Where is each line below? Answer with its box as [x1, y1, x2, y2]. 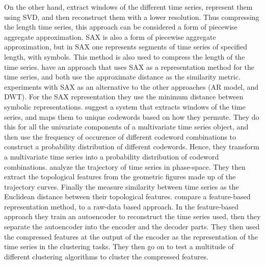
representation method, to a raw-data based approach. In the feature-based [4, 201, 239, 211]
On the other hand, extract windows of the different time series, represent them [4, 2, 253, 12]
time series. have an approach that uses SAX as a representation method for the [4, 61, 255, 72]
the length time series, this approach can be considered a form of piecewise [4, 21, 237, 32]
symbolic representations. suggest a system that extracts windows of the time [4, 101, 246, 112]
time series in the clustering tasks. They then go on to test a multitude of [4, 241, 234, 252]
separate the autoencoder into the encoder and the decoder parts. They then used [4, 221, 260, 232]
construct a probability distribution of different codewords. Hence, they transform [4, 141, 259, 152]
